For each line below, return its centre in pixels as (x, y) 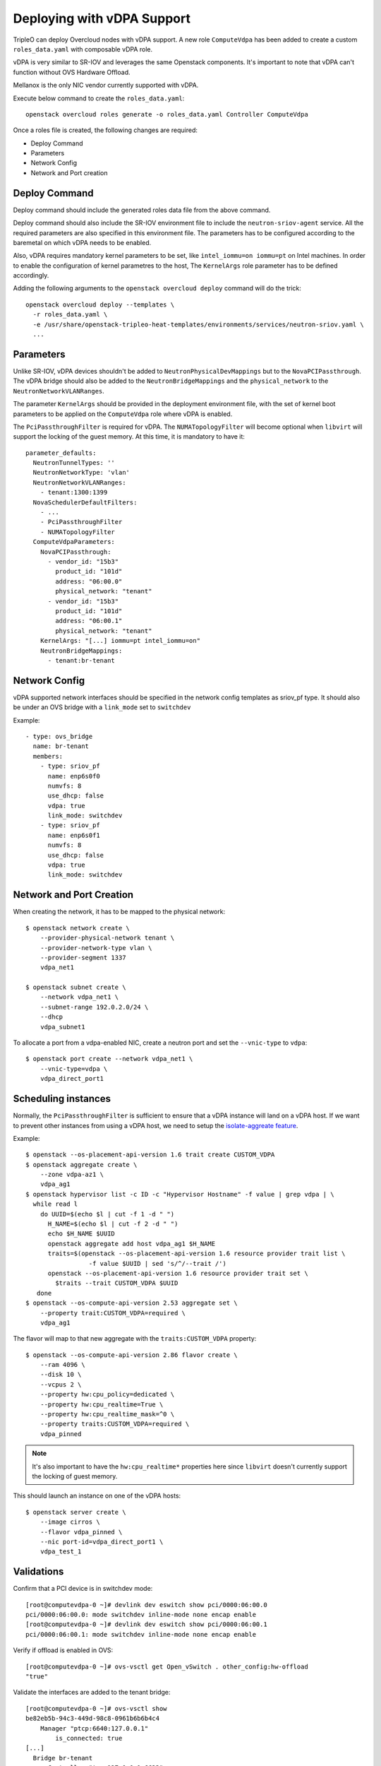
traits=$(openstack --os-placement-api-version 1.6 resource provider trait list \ (196, 1254)
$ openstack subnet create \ (76, 988)
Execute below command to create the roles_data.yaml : (99, 98)
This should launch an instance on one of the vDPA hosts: (97, 1496)
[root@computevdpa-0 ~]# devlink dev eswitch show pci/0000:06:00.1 (146, 1624)
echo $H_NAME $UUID (81, 1234)
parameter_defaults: (61, 453)
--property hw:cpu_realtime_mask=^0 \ (107, 1414)
